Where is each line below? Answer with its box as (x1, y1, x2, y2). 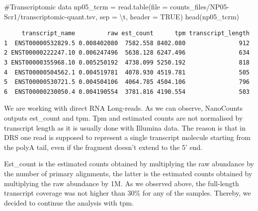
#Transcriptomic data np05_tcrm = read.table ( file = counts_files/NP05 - (4, 1, 229, 11)
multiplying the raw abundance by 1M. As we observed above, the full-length (4, 178, 239, 188)
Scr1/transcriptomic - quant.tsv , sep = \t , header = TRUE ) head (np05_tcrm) (4, 11, 240, 21)
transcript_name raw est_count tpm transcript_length (21, 30, 250, 37)
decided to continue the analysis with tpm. (4, 197, 134, 208)
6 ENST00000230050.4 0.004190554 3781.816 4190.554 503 (4, 88, 250, 95)
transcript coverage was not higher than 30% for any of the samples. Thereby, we (4, 188, 251, 198)
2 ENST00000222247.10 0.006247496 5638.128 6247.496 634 (4, 49, 250, 57)
